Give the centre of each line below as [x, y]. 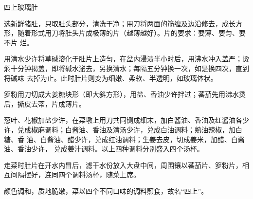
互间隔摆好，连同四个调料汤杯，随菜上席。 [72, 174]
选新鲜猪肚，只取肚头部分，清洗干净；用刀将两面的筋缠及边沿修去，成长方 [123, 23]
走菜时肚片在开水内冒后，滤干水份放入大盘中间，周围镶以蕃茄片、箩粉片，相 [126, 165]
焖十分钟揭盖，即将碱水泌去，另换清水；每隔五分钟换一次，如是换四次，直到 [126, 68]
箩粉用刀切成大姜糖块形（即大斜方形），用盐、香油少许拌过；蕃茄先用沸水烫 [125, 94]
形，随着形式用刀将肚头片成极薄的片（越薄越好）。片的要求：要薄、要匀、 [121, 33]
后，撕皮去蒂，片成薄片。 [45, 103]
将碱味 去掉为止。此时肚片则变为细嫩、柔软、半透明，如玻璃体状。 [111, 78]
